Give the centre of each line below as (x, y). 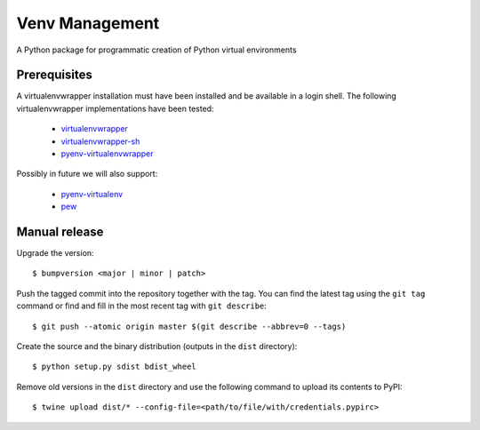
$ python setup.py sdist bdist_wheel (115, 367)
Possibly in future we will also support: (87, 174)
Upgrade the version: (55, 253)
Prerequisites (54, 75)
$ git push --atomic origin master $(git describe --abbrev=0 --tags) (189, 326)
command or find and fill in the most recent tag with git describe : (141, 306)
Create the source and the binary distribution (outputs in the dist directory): (157, 346)
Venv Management (88, 23)
